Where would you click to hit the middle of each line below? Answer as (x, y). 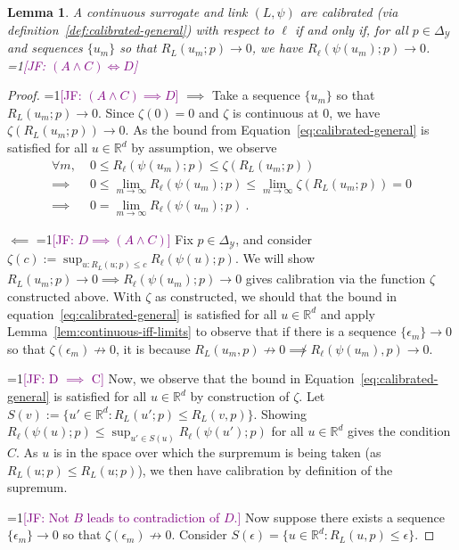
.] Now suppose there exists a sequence (340, 517)
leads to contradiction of (153, 517)
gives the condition (399, 431)
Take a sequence (256, 95)
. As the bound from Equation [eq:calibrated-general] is (277, 130)
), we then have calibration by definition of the (265, 469)
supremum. (37, 487)
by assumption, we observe (204, 148)
